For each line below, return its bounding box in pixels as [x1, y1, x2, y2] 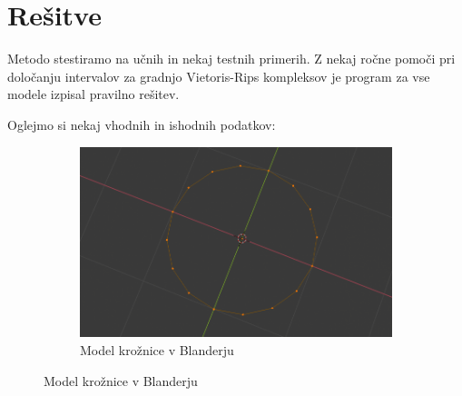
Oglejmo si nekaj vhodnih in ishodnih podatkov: [7, 114, 276, 134]
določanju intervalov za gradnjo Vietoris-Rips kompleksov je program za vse [7, 66, 430, 85]
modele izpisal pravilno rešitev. [7, 84, 180, 104]
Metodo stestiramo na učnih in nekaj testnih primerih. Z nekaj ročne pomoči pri [7, 49, 456, 68]
